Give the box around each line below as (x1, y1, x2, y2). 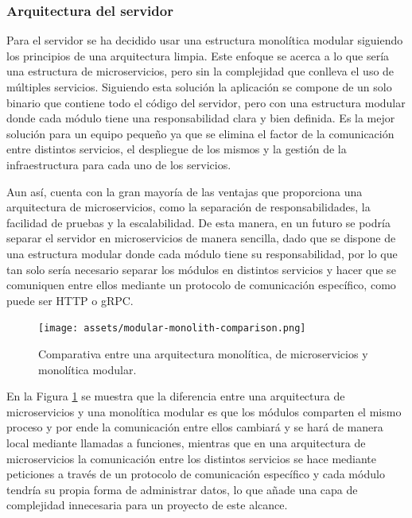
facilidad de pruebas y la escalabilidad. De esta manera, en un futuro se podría (6, 214, 391, 230)
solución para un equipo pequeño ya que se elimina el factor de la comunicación (6, 125, 395, 141)
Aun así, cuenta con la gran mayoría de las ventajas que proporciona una (6, 183, 363, 199)
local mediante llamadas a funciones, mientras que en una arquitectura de (6, 434, 366, 450)
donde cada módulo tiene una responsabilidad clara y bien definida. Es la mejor (6, 110, 395, 126)
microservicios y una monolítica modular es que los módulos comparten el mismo (6, 403, 402, 419)
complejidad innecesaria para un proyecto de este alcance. (6, 497, 288, 513)
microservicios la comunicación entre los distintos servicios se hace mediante (6, 450, 377, 466)
